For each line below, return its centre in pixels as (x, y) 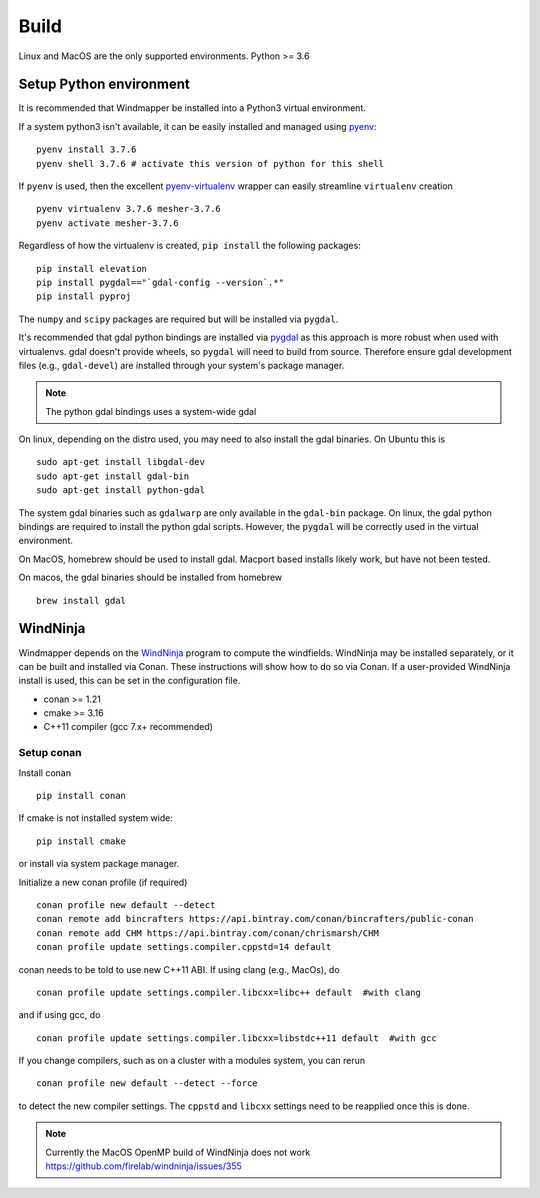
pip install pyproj (84, 296)
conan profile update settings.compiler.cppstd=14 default (184, 947)
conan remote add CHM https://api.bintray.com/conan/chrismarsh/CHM (207, 933)
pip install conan (81, 795)
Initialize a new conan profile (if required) (103, 882)
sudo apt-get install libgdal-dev (120, 462)
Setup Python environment (104, 84)
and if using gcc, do (59, 1015)
